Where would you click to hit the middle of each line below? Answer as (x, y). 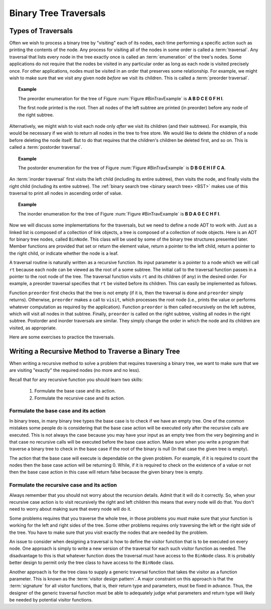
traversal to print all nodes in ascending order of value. (66, 193)
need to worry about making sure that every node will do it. (70, 509)
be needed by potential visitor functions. (51, 600)
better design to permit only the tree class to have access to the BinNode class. (92, 563)
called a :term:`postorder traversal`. (46, 147)
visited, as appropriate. (33, 328)
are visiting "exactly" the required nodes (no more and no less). (75, 370)
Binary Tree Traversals (57, 13)
